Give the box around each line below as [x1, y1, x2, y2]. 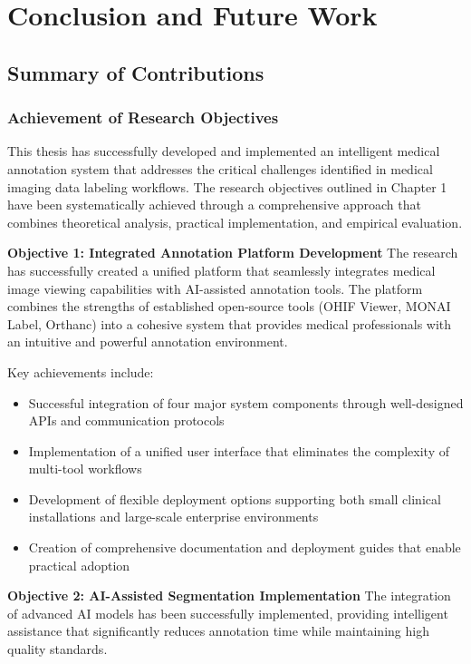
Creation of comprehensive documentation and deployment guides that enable [28, 538, 461, 557]
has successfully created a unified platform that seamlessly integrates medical [7, 260, 436, 279]
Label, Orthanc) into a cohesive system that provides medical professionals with [7, 314, 452, 333]
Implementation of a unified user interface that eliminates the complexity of [28, 441, 449, 460]
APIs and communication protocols [28, 411, 225, 430]
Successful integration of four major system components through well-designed [28, 393, 464, 412]
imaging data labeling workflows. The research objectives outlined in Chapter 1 [7, 177, 447, 196]
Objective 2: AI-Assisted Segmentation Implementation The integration [7, 586, 451, 605]
